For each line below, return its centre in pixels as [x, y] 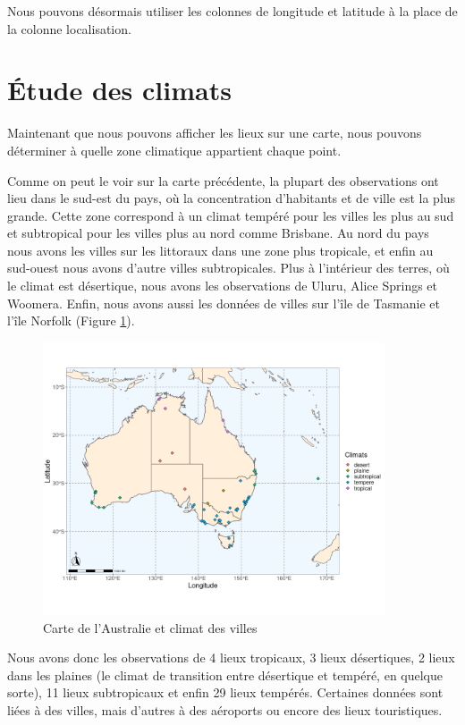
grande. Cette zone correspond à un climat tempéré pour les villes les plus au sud [231, 215]
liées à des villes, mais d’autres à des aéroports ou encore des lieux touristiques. [225, 710]
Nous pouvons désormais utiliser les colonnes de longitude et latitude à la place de [232, 11]
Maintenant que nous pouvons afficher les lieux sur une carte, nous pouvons [215, 133]
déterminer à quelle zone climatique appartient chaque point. [174, 150]
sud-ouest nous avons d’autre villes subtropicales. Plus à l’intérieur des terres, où [228, 268]
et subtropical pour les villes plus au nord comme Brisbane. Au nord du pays [218, 233]
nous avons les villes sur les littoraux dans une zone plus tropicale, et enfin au [220, 250]
